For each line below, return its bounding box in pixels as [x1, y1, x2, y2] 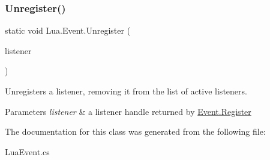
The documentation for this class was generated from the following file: [5, 125, 266, 138]
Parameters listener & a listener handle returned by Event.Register [5, 105, 251, 117]
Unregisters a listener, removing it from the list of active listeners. [5, 85, 247, 97]
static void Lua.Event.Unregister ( [5, 24, 131, 37]
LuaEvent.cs [5, 145, 50, 158]
